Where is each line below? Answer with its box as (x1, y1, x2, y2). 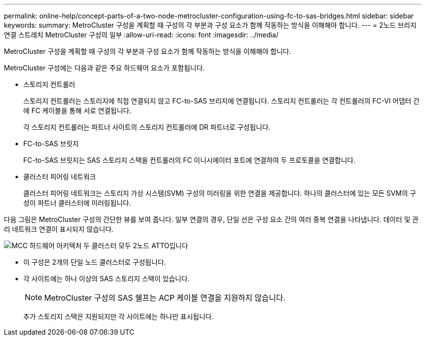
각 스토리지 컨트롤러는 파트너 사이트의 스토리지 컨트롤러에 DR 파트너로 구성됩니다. (23, 123, 271, 131)
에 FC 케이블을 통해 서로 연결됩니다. (23, 106, 131, 115)
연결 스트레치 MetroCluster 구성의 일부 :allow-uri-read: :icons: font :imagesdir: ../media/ (4, 31, 279, 39)
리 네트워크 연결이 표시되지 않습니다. (4, 225, 114, 233)
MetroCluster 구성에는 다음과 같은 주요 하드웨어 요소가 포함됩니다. (4, 64, 205, 72)
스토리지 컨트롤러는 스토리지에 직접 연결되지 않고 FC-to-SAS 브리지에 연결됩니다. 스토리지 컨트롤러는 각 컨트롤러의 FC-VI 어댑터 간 (23, 97, 420, 105)
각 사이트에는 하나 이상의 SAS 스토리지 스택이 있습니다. (23, 274, 190, 283)
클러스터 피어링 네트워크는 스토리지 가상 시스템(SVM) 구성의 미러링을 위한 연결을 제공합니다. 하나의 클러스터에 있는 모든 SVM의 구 (23, 189, 416, 197)
